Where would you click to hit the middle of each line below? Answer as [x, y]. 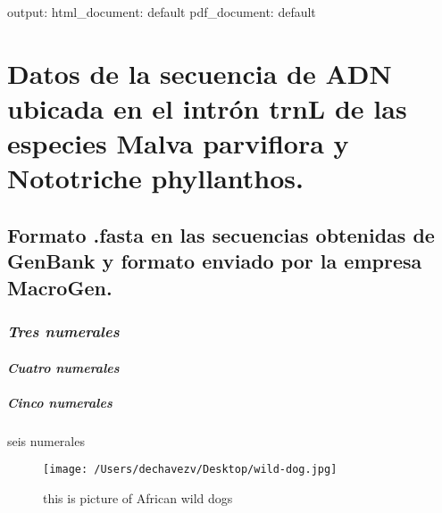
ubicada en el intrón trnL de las [207, 108]
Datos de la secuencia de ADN [200, 73]
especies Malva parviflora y [178, 143]
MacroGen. [60, 287]
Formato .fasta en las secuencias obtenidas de [221, 234]
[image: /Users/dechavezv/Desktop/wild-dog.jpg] [190, 470]
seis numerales [46, 440]
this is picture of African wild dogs [138, 497]
